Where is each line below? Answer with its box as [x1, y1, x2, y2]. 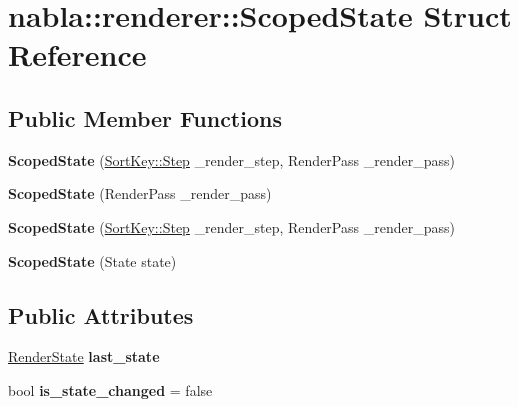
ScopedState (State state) [8, 250, 177, 271]
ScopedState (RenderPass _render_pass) [8, 183, 272, 204]
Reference [8, 34, 147, 75]
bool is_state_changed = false [8, 379, 213, 400]
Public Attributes [8, 299, 194, 330]
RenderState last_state [8, 346, 160, 367]
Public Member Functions [8, 102, 282, 133]
